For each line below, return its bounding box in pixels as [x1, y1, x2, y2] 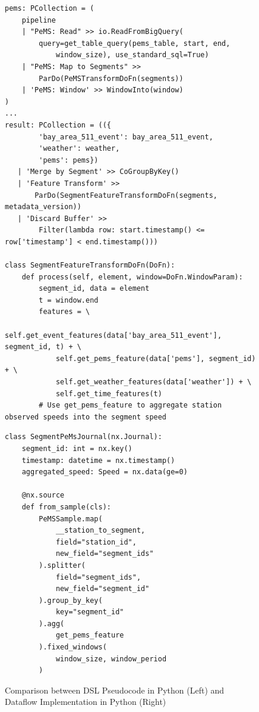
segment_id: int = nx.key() [21, 444, 132, 453]
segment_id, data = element [39, 284, 150, 293]
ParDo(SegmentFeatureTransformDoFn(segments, [34, 191, 217, 200]
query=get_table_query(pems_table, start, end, [39, 39, 230, 48]
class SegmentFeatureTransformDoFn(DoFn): [5, 261, 175, 270]
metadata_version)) [5, 203, 81, 212]
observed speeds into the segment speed [5, 412, 167, 421]
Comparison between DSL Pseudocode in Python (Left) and [5, 683, 225, 696]
